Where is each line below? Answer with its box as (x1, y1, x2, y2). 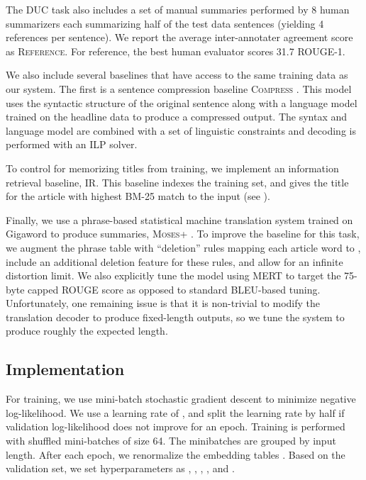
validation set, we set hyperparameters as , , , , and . (6, 461, 235, 476)
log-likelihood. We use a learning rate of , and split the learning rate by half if (6, 405, 345, 420)
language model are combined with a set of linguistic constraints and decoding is (6, 123, 356, 138)
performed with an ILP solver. (6, 137, 138, 152)
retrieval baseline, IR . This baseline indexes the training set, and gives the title (6, 174, 349, 189)
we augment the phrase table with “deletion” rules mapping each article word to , (6, 240, 361, 255)
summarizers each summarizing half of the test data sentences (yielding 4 (6, 16, 324, 30)
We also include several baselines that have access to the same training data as (6, 67, 348, 82)
